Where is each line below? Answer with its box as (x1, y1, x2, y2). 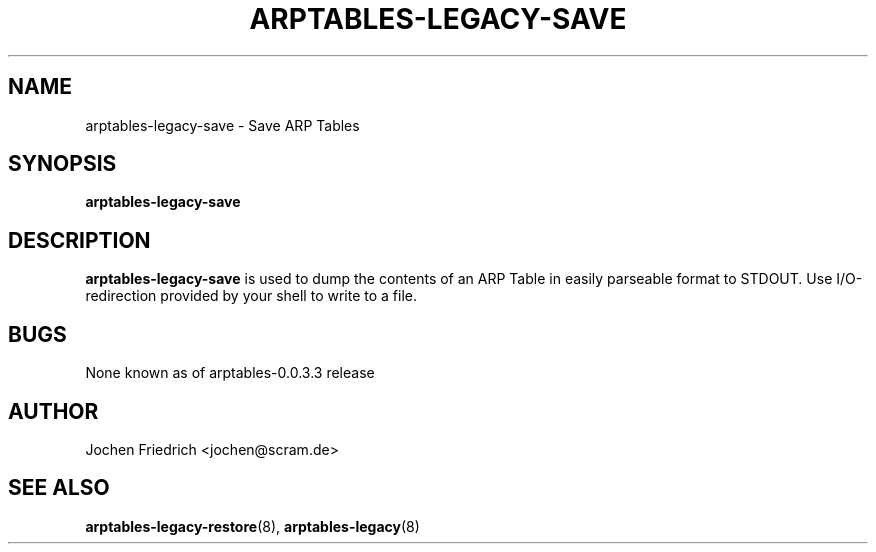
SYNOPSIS (8, 151, 117, 177)
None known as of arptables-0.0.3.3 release (85, 364, 375, 382)
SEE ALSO (8, 475, 110, 501)
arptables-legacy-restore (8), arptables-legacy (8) (85, 517, 420, 535)
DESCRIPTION (8, 227, 151, 253)
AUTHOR (8, 398, 99, 424)
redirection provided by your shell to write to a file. (85, 287, 417, 305)
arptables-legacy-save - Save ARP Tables (85, 116, 360, 134)
